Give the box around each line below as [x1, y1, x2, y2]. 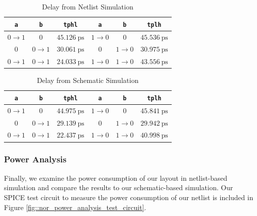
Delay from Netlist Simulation [42, 1, 133, 11]
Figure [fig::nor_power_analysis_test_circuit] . [4, 202, 146, 212]
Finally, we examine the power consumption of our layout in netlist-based [4, 172, 228, 183]
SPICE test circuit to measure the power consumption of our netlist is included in [4, 192, 254, 202]
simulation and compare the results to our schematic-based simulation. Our [4, 182, 233, 193]
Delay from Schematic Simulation [37, 75, 139, 85]
